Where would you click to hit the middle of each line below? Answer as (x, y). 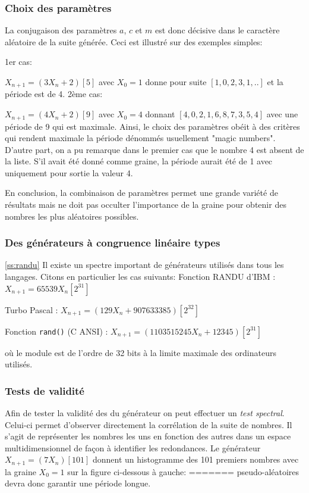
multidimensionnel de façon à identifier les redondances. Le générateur (133, 447)
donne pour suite (176, 82)
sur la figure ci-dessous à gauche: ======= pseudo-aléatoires (183, 471)
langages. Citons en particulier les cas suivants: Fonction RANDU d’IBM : (140, 277)
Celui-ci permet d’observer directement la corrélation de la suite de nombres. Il (149, 424)
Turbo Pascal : (31, 309)
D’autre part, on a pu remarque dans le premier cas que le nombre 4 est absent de (154, 149)
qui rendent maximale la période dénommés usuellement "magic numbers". (140, 138)
